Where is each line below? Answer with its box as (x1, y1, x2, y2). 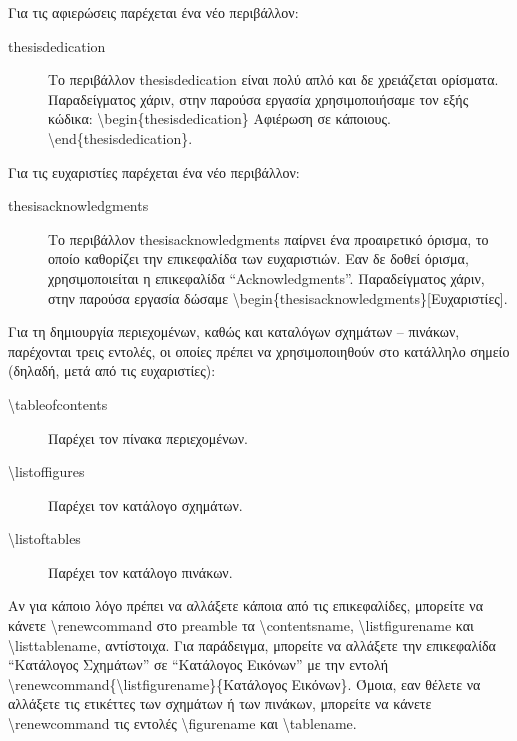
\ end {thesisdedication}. (48, 127, 193, 148)
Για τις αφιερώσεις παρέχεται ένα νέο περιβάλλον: (8, 2, 299, 22)
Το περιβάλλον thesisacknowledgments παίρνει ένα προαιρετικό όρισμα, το (48, 228, 489, 249)
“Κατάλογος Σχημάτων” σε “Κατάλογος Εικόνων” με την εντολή (8, 654, 388, 675)
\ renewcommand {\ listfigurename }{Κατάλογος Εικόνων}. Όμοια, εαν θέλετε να (8, 673, 481, 694)
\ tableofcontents (8, 393, 108, 414)
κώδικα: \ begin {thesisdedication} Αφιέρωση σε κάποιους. (48, 108, 391, 129)
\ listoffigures (8, 461, 85, 482)
